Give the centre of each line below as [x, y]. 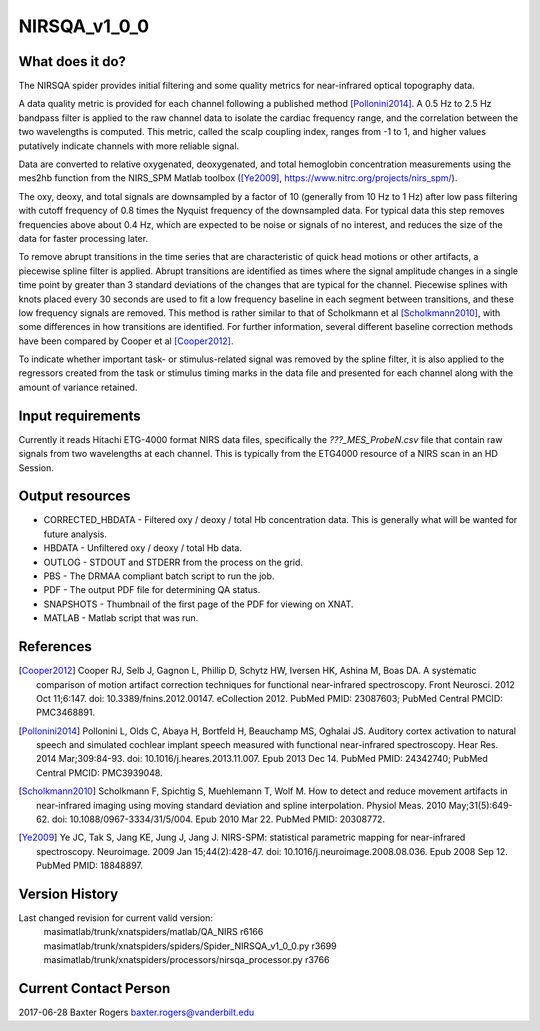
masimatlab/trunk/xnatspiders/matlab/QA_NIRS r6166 [153, 932]
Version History [68, 894]
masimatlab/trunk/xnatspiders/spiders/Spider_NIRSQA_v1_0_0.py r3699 [190, 946]
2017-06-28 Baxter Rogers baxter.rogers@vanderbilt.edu [136, 1012]
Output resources [74, 496]
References [55, 646]
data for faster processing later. [83, 238]
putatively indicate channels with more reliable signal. [129, 146]
